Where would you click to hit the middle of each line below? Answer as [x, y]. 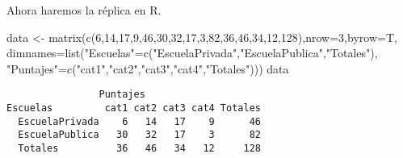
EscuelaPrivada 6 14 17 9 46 [139, 121]
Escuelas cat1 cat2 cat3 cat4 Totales [134, 108]
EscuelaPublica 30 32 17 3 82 [139, 135]
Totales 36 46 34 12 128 [139, 148]
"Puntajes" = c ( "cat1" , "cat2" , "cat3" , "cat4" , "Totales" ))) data [148, 68]
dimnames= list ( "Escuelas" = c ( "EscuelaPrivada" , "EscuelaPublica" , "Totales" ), [192, 53]
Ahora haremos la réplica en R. [84, 10]
